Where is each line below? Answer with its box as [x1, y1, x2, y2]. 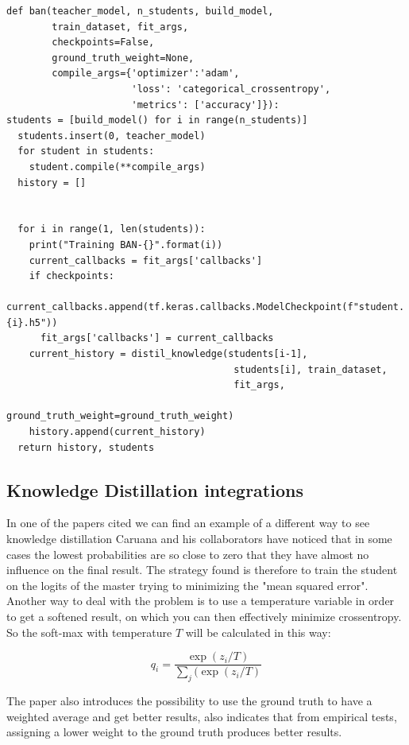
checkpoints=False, [52, 37, 155, 49]
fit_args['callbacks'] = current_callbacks [40, 332, 274, 344]
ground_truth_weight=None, [52, 52, 195, 64]
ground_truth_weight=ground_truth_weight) [6, 410, 234, 422]
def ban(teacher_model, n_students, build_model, [6, 6, 274, 17]
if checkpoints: [29, 270, 115, 282]
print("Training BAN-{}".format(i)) [29, 239, 223, 250]
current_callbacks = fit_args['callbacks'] [29, 254, 263, 266]
